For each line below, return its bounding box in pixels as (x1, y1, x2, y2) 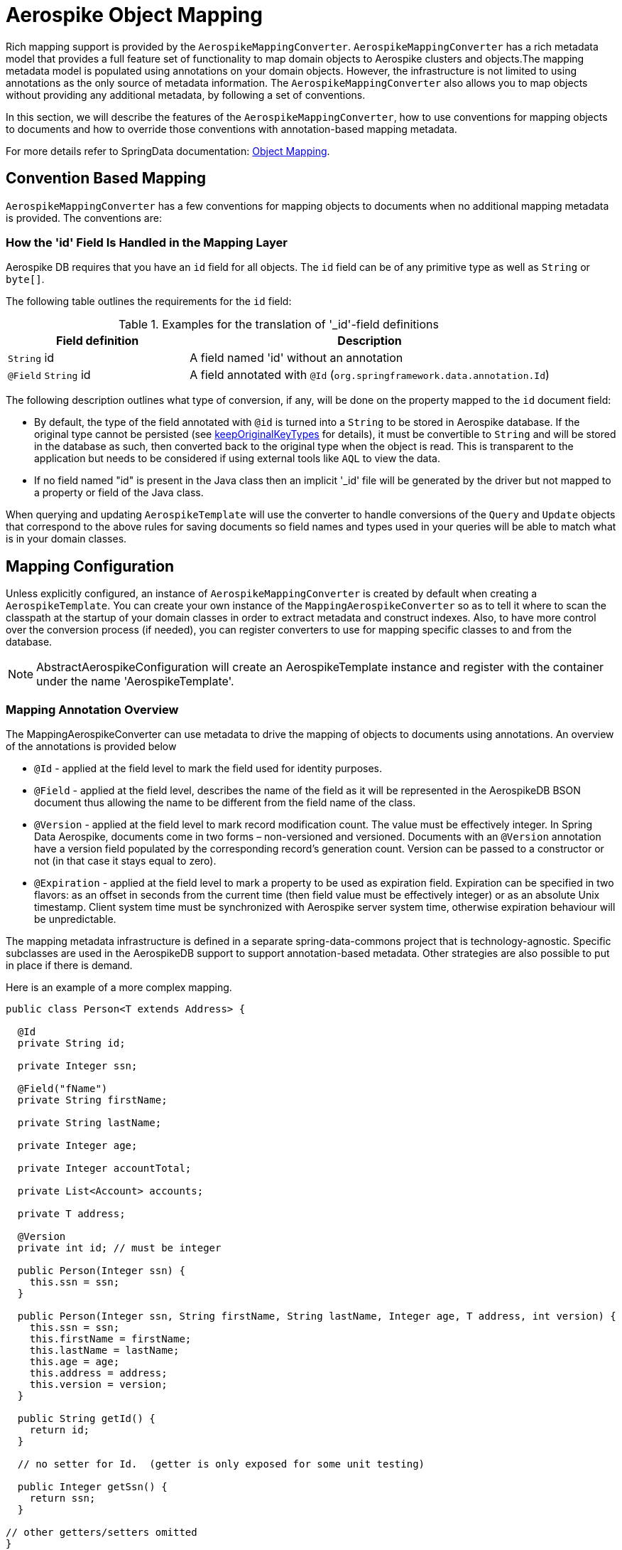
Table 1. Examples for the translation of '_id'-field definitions (118, 317, 439, 332)
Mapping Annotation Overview (6, 702, 179, 717)
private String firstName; (17, 1094, 168, 1106)
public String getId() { (17, 1412, 155, 1424)
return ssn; (29, 1492, 96, 1504)
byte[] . (6, 273, 45, 286)
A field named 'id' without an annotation (190, 351, 403, 365)
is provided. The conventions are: (6, 211, 162, 224)
